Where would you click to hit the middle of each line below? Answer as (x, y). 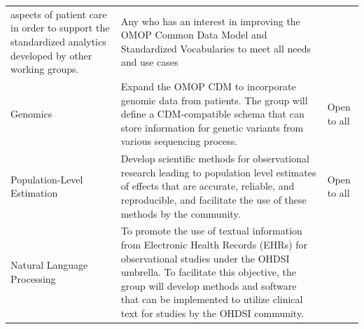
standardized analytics (58, 41)
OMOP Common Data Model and (194, 35)
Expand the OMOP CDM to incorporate (208, 86)
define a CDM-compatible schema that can (212, 114)
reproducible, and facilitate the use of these (213, 199)
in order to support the (60, 28)
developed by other (51, 55)
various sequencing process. (179, 141)
